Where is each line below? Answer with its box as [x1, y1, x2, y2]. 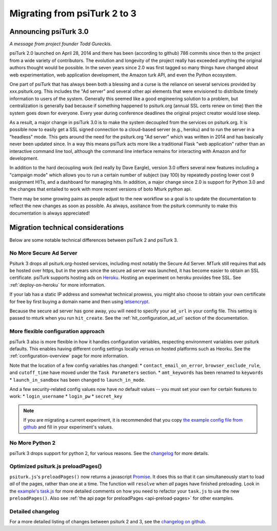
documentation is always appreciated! [9, 210, 90, 216]
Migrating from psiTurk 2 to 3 [9, 8, 137, 19]
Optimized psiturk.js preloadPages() [9, 463, 102, 470]
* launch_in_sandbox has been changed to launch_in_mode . [9, 377, 146, 383]
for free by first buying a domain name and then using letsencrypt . [9, 298, 150, 305]
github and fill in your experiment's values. [23, 424, 113, 430]
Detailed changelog [9, 508, 60, 515]
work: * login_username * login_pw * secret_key [9, 393, 123, 400]
